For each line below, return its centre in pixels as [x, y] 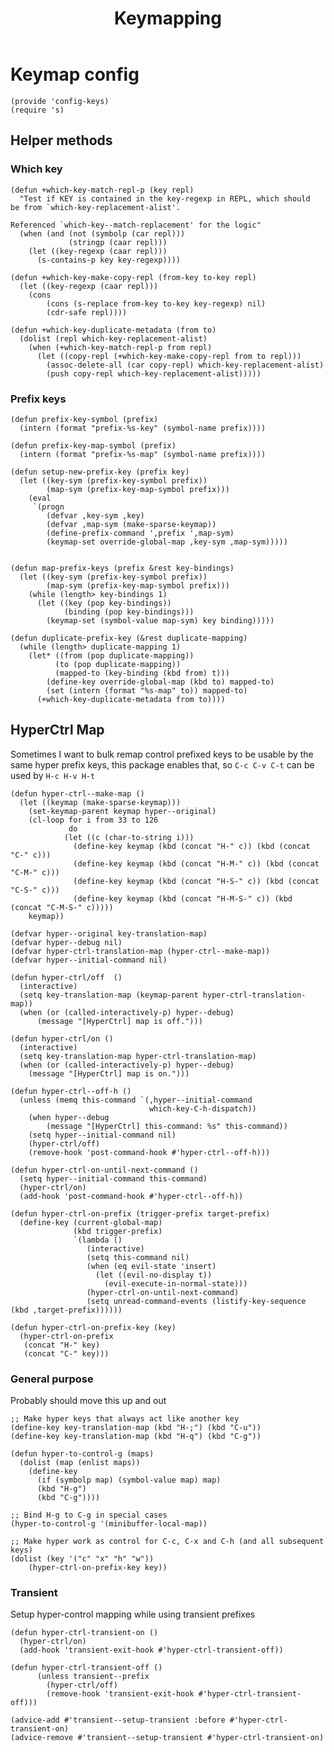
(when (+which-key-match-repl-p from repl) [120, 347]
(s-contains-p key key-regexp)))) [109, 260]
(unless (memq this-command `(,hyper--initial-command [136, 1100]
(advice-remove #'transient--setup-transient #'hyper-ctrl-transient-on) [167, 1738]
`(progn [48, 507]
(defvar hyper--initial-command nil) [89, 960]
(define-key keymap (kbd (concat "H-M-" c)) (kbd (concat [196, 863]
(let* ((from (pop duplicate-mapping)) [111, 655]
